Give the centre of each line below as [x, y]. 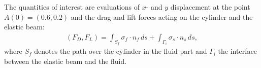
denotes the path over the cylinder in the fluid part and [121, 51]
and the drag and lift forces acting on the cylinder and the [162, 16]
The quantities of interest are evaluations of [72, 7]
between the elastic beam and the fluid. [66, 61]
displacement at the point [210, 7]
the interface [237, 51]
